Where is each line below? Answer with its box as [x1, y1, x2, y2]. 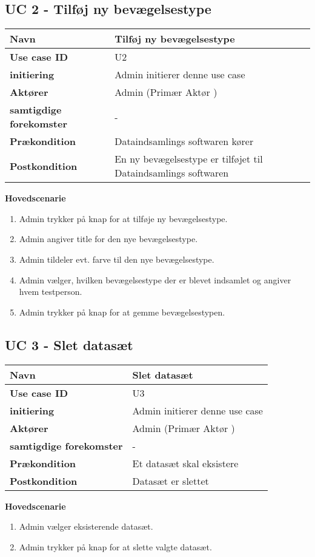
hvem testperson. [19, 285, 82, 298]
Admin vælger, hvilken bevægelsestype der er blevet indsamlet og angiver [19, 273, 291, 286]
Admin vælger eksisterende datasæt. [19, 520, 153, 533]
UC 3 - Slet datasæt [5, 335, 133, 354]
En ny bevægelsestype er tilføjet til [114, 152, 263, 166]
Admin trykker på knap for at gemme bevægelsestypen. [19, 305, 225, 318]
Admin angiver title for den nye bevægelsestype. [19, 232, 198, 245]
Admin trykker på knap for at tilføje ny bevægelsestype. [19, 212, 228, 224]
